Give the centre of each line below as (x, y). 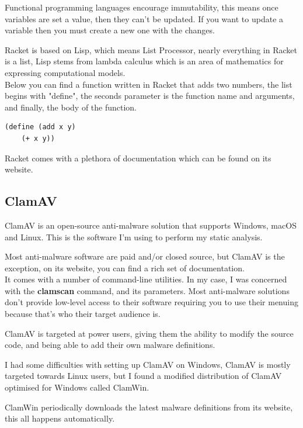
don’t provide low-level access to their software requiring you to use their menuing (151, 302)
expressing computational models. (65, 72)
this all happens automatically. (60, 418)
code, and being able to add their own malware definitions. (110, 345)
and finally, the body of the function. (71, 107)
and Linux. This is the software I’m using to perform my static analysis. (134, 237)
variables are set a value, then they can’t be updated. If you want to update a (144, 18)
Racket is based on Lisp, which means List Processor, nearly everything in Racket (151, 49)
